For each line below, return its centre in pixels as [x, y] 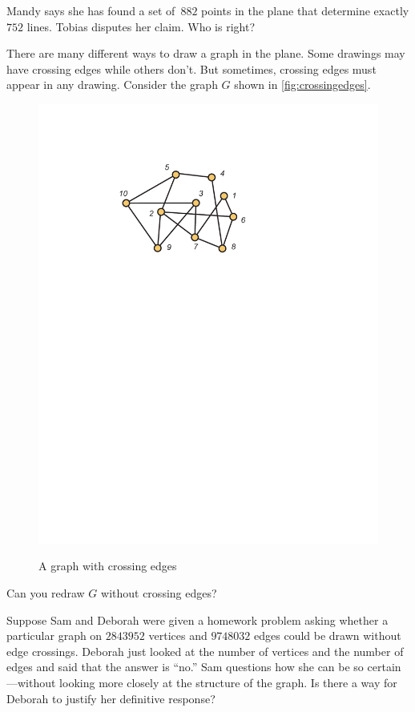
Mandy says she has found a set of [91, 10]
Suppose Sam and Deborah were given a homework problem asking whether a [197, 619]
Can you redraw [46, 593]
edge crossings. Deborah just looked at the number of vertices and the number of [205, 651]
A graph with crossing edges [108, 566]
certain [384, 667]
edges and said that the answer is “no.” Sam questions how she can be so [185, 667]
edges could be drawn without [328, 636]
